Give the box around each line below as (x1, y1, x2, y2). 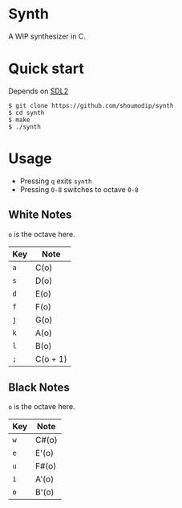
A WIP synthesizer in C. (8, 31, 87, 41)
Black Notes (8, 381, 70, 395)
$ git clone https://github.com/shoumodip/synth (8, 101, 174, 109)
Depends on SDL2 (8, 86, 69, 96)
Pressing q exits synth (19, 176, 92, 186)
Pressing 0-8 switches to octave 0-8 (19, 184, 139, 194)
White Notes (8, 208, 72, 222)
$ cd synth (8, 109, 45, 117)
